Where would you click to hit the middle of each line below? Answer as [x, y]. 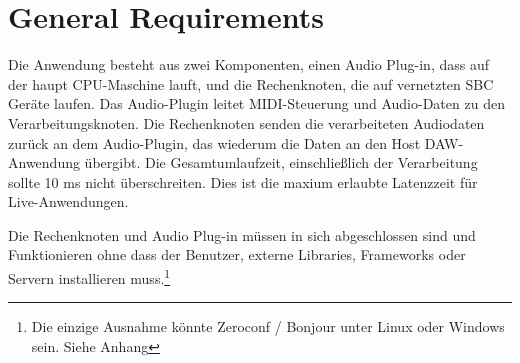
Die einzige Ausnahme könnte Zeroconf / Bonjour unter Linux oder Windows [268, 326]
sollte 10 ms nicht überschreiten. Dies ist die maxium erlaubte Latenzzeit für [243, 181]
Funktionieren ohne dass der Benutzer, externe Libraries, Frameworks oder [237, 254]
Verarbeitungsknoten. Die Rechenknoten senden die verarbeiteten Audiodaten [246, 122]
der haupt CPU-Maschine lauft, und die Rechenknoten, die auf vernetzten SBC [251, 83]
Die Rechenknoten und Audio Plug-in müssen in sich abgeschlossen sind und [242, 234]
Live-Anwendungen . [68, 201]
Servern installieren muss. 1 [89, 276]
